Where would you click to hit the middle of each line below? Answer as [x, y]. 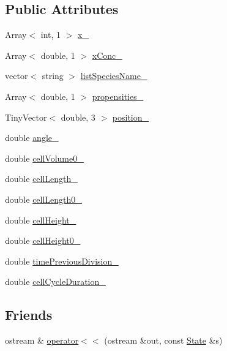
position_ [131, 117]
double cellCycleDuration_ [55, 281]
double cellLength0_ [43, 199]
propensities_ [118, 96]
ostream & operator [42, 340]
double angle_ [32, 138]
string [53, 76]
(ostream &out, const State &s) [163, 340]
